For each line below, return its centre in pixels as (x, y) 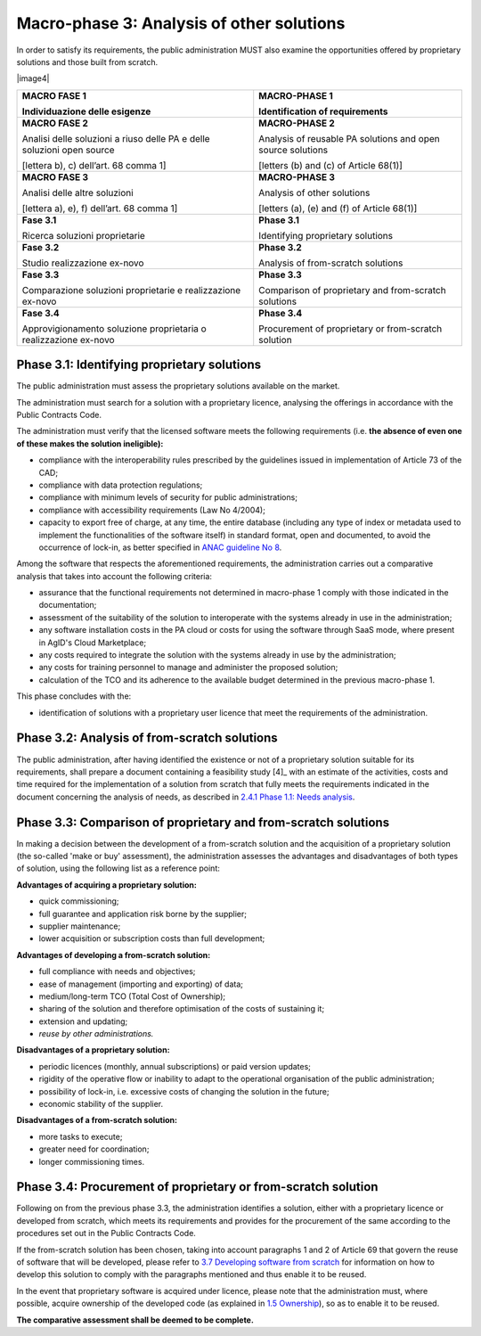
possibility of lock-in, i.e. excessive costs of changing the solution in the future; (184, 1091)
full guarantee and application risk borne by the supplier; (143, 914)
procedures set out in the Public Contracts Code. (106, 1234)
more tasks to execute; (81, 1136)
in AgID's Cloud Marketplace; (93, 643)
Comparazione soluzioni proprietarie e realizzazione (131, 290)
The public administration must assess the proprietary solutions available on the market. (178, 386)
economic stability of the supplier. (101, 1104)
